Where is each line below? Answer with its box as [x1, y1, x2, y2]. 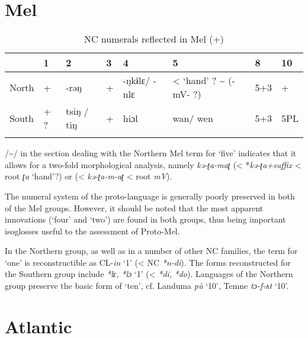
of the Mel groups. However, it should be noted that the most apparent [5, 201, 264, 214]
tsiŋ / [66, 104, 89, 118]
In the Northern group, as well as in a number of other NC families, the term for [5, 244, 298, 257]
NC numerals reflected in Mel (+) [84, 32, 224, 46]
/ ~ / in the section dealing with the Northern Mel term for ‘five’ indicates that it [5, 147, 297, 159]
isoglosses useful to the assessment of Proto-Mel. [5, 224, 180, 237]
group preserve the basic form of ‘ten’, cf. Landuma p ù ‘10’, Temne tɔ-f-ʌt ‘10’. [5, 279, 289, 292]
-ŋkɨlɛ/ [123, 73, 150, 88]
